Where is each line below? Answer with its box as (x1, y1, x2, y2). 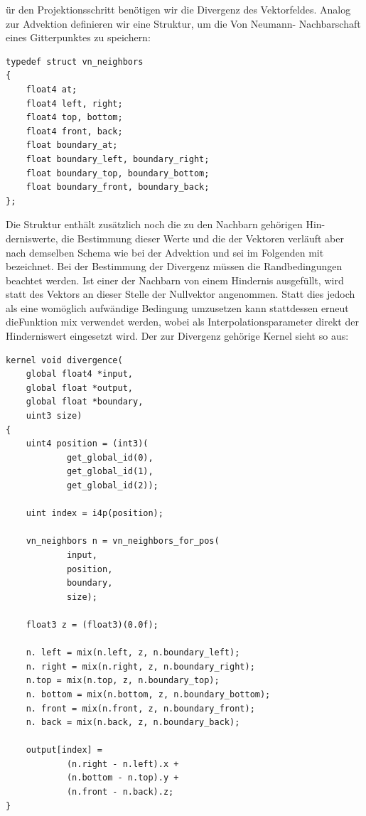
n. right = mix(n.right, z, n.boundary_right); (26, 661, 255, 672)
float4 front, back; (26, 126, 123, 136)
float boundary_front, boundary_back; (26, 182, 210, 193)
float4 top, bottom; (26, 112, 123, 123)
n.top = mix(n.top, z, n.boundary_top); (26, 675, 220, 686)
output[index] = (26, 745, 103, 756)
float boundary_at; (26, 140, 118, 151)
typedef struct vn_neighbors (6, 56, 144, 67)
